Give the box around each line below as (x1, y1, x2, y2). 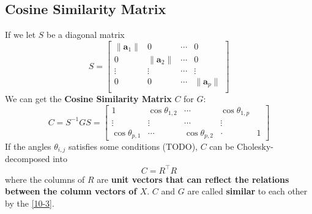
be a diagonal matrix (46, 28, 125, 41)
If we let (5, 28, 36, 41)
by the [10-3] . (5, 196, 54, 209)
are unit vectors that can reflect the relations (97, 172, 289, 185)
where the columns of (5, 172, 85, 185)
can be (209, 140, 234, 153)
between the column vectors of (5, 185, 137, 197)
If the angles (5, 140, 51, 153)
